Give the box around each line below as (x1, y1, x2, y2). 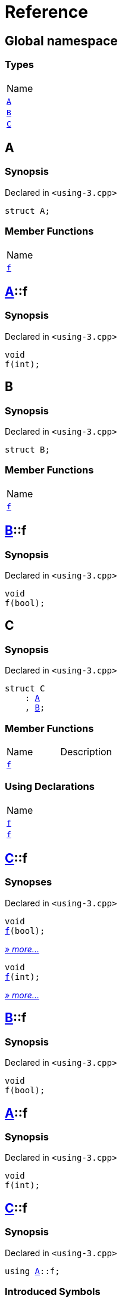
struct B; (5, 444, 50, 454)
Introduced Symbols (5, 1285, 101, 1297)
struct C (5, 684, 45, 694)
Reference (5, 2, 88, 22)
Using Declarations (5, 780, 95, 793)
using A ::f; (5, 1266, 60, 1276)
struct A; (5, 205, 50, 216)
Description (60, 745, 112, 758)
